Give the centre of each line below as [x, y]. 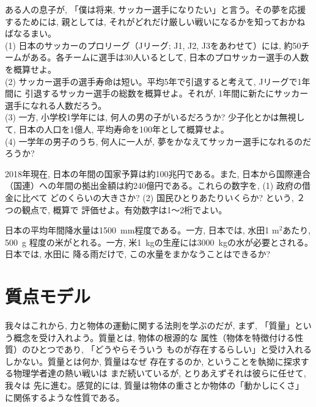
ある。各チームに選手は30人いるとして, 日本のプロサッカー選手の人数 [170, 57]
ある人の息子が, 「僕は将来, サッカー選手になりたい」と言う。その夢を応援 [156, 9]
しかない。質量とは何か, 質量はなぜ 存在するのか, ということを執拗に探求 [153, 361]
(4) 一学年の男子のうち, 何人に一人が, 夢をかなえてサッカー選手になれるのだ [158, 141]
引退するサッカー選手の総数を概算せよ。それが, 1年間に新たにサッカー [167, 93]
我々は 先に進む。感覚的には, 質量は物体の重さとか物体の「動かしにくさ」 [154, 385]
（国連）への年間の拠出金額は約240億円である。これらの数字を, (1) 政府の [153, 185]
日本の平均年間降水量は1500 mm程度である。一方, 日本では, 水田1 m [142, 230]
